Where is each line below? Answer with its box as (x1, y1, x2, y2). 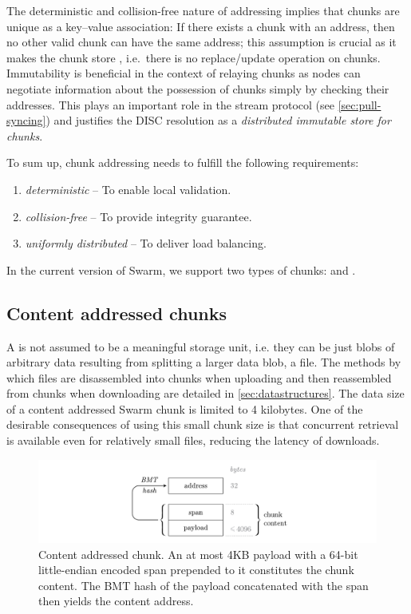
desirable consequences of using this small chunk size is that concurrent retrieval (6, 416, 399, 433)
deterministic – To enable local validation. (25, 180, 231, 197)
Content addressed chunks (6, 300, 227, 325)
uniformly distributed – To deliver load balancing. (25, 235, 267, 252)
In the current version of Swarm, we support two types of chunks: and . (6, 261, 356, 278)
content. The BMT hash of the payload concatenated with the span (38, 576, 369, 593)
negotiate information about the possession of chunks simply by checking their (6, 80, 389, 97)
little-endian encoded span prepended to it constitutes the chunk (38, 561, 354, 578)
